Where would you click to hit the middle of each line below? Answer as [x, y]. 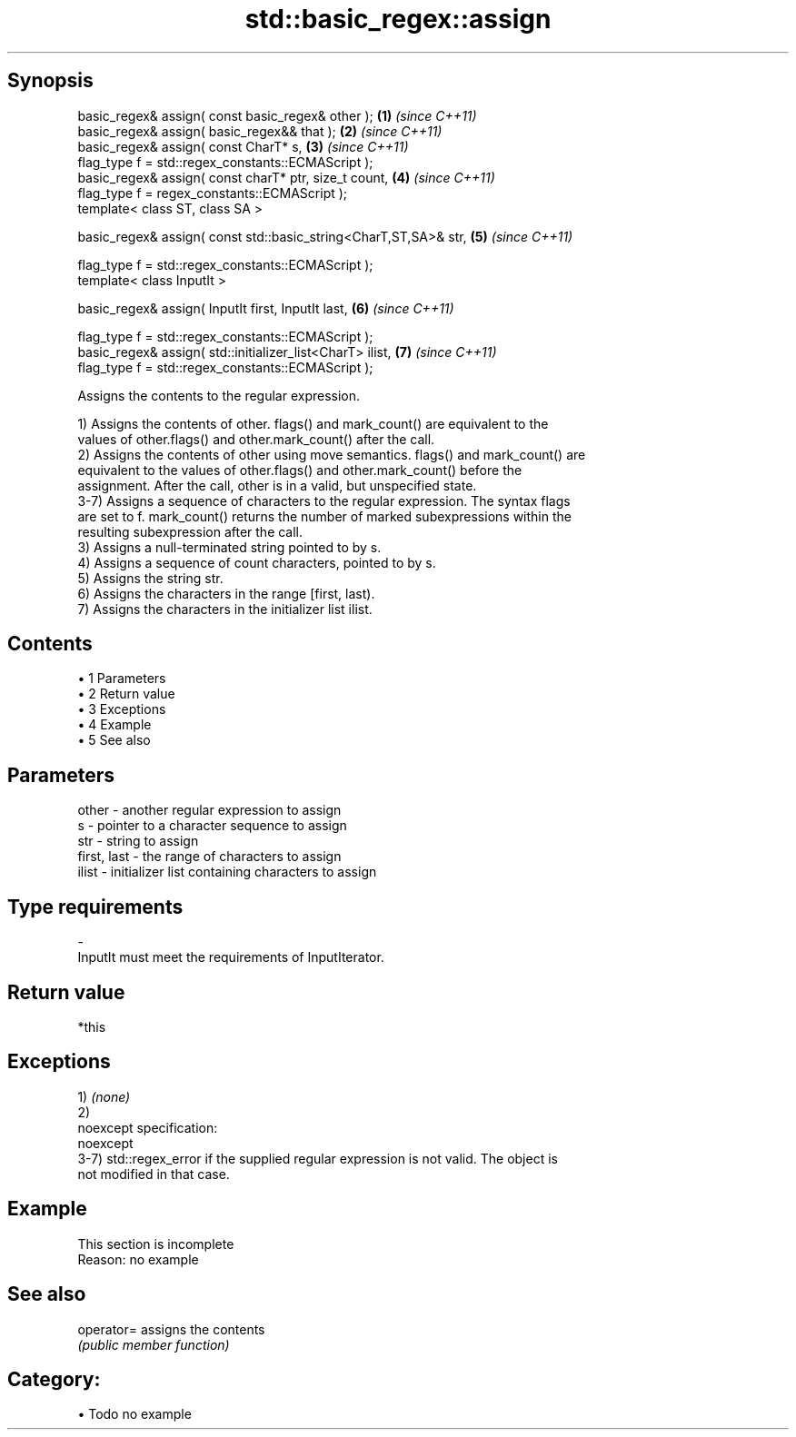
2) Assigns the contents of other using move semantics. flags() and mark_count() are [332, 454]
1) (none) [104, 1096]
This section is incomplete [156, 1244]
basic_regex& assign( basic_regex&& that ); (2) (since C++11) [260, 131]
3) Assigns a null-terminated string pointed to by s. [229, 547]
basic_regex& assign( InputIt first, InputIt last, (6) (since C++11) [266, 308]
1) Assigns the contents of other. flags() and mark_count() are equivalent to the [313, 423]
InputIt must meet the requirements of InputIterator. [231, 957]
